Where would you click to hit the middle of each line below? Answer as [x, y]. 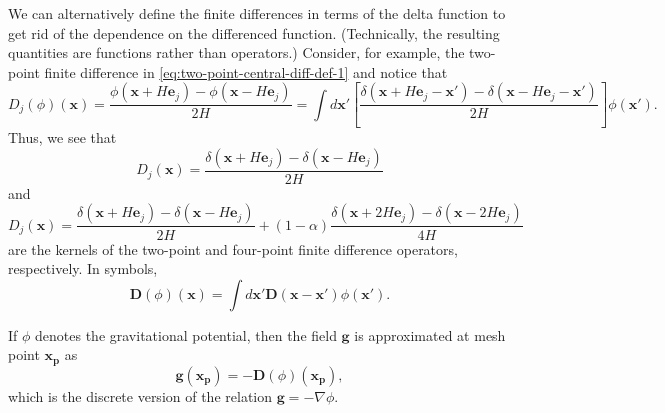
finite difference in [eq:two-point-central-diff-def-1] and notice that [246, 71]
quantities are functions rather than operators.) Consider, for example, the [236, 52]
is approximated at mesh [430, 334]
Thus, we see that [62, 137]
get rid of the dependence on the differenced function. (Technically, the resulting [254, 32]
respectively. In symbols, [83, 268]
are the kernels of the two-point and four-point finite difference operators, [233, 248]
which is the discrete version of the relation [140, 395]
